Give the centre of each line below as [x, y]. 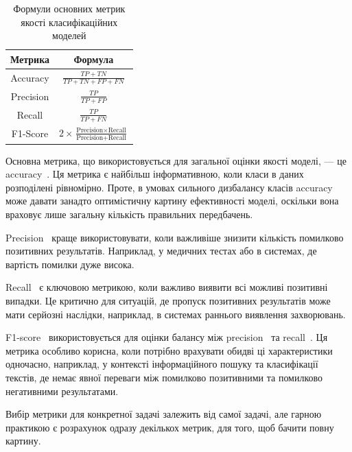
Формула [94, 59]
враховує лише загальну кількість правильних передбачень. [129, 214]
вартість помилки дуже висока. [70, 264]
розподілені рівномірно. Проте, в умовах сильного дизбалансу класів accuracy [169, 187]
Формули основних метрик [69, 8]
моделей [69, 35]
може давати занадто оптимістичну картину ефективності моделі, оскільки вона [172, 201]
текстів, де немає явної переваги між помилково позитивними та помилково [164, 377]
